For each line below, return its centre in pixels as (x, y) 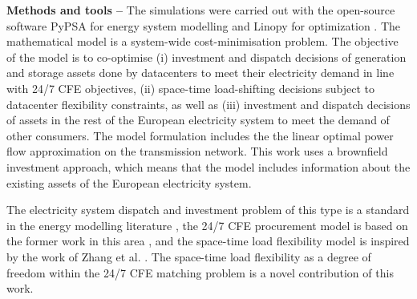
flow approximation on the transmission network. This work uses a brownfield (197, 151)
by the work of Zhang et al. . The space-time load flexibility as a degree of (189, 256)
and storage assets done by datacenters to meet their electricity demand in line (200, 73)
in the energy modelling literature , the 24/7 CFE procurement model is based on (207, 225)
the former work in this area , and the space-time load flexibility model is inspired (208, 241)
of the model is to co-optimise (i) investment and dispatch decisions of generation (206, 57)
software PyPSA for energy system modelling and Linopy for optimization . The (204, 25)
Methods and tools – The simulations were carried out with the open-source (201, 10)
